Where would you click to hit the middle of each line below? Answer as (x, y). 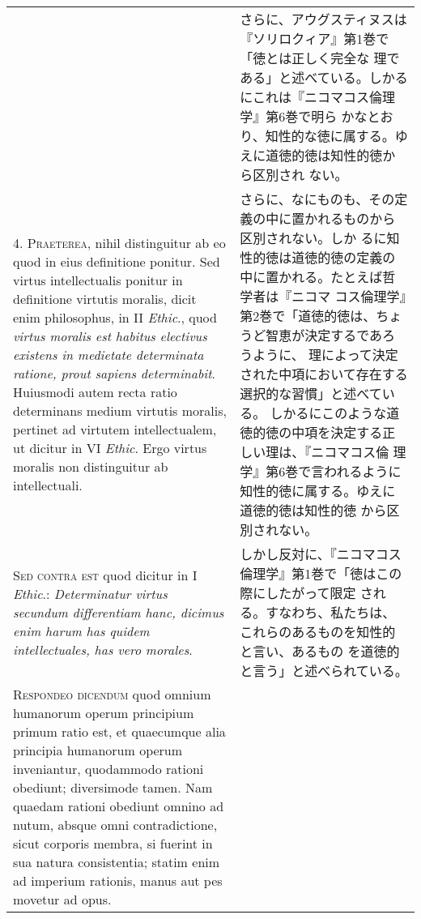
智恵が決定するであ (324, 335)
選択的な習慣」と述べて (311, 393)
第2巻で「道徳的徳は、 (308, 316)
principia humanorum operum (98, 750)
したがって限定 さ (319, 593)
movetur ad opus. (62, 899)
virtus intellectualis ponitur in (98, 280)
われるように (363, 471)
